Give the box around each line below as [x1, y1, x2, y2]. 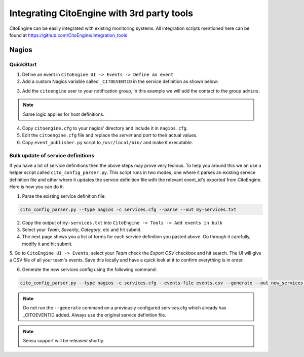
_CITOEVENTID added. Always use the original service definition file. [23, 311, 167, 318]
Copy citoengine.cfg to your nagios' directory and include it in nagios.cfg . [22, 125, 188, 131]
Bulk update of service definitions [9, 152, 95, 159]
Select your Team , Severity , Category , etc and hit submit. [22, 227, 142, 233]
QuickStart [9, 61, 37, 68]
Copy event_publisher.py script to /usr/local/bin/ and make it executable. [22, 139, 194, 145]
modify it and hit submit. [22, 241, 73, 247]
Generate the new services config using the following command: [22, 266, 157, 273]
